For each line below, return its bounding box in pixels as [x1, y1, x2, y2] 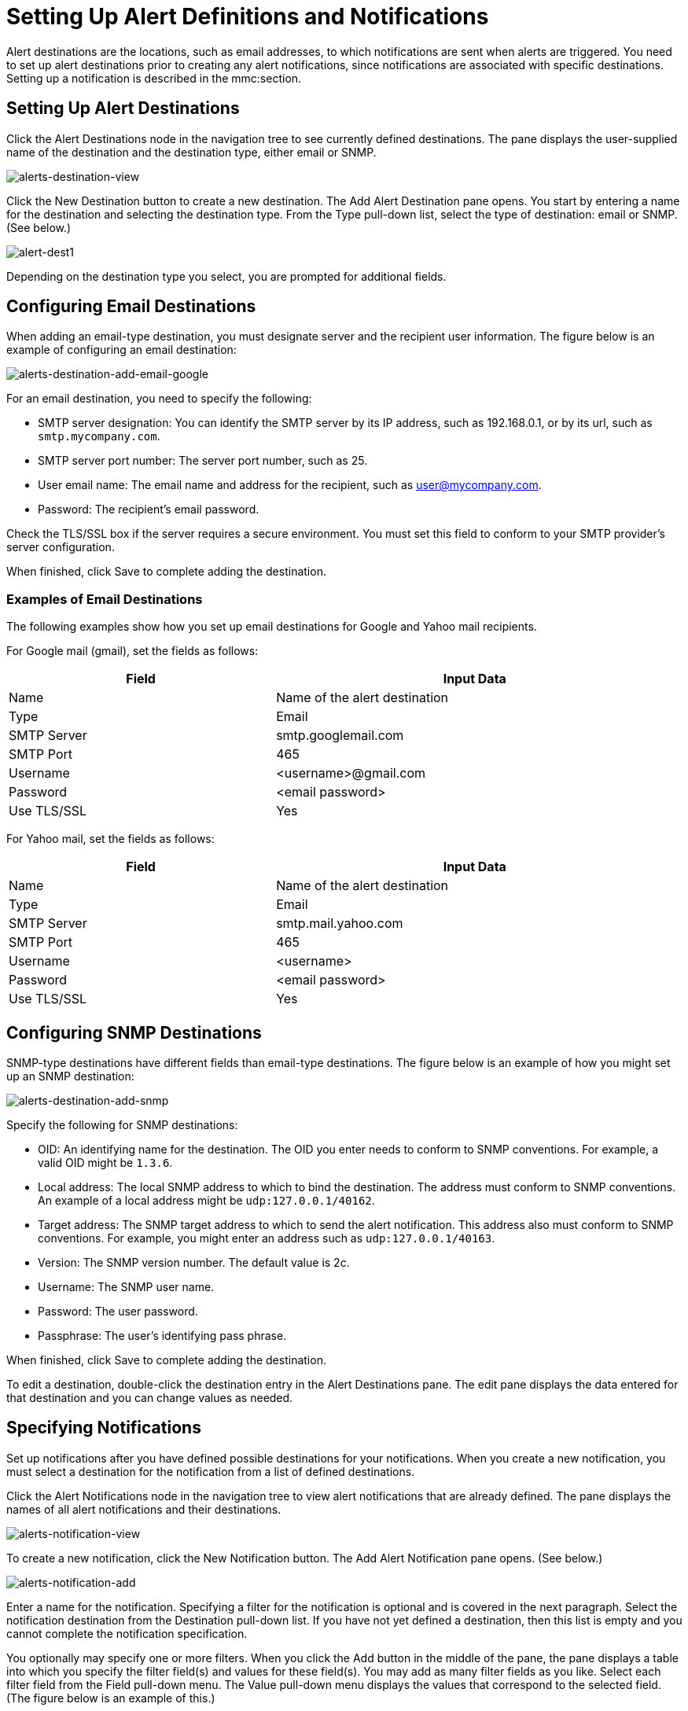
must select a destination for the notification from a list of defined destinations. [6, 1464, 415, 1478]
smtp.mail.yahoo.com [276, 915, 403, 932]
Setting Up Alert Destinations [6, 98, 240, 119]
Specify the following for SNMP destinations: [6, 1118, 238, 1132]
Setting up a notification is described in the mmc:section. [6, 71, 302, 85]
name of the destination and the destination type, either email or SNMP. [6, 145, 377, 159]
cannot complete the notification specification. [6, 1626, 248, 1640]
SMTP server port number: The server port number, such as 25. [38, 454, 368, 468]
